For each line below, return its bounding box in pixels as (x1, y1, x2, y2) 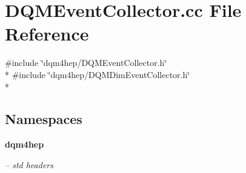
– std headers (5, 158, 53, 171)
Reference (5, 21, 89, 46)
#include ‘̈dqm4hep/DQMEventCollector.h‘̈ (5, 56, 167, 69)
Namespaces (5, 109, 82, 128)
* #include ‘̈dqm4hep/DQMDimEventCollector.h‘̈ (5, 68, 190, 80)
